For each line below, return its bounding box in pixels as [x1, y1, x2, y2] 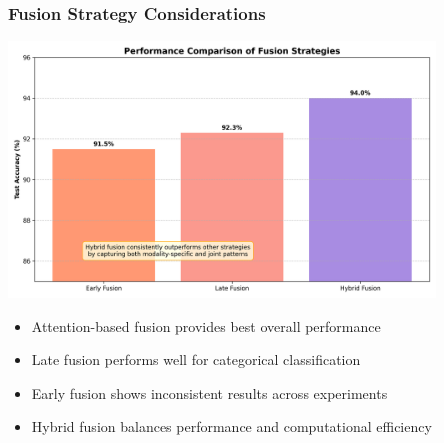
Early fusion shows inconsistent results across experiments [31, 382, 388, 403]
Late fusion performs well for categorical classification [31, 349, 361, 370]
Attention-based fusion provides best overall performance [31, 315, 381, 336]
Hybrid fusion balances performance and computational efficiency [31, 416, 432, 437]
